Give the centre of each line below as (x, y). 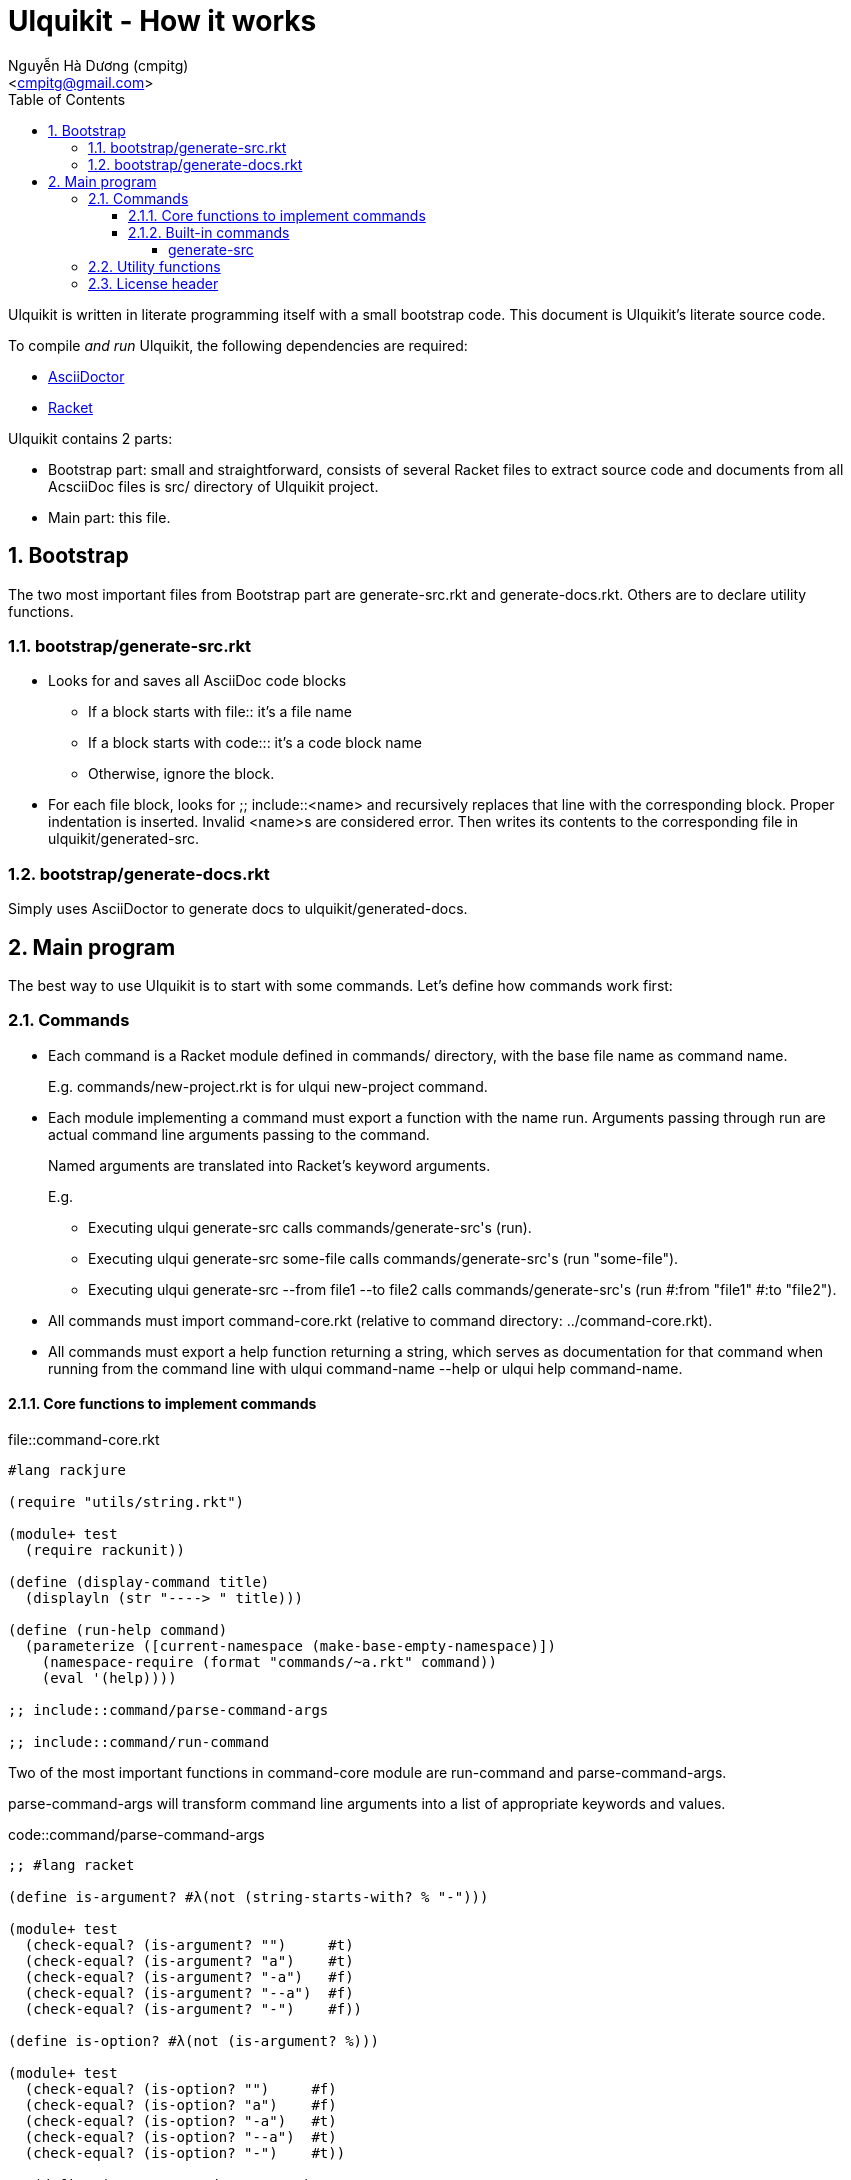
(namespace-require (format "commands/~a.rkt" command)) (269, 1661)
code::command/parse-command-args (136, 1834)
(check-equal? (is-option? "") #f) (180, 2088)
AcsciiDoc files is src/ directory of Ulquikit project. (213, 486)
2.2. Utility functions (154, 266)
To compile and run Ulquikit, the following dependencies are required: (238, 345)
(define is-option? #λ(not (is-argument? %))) (193, 2040)
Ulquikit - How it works (162, 21)
